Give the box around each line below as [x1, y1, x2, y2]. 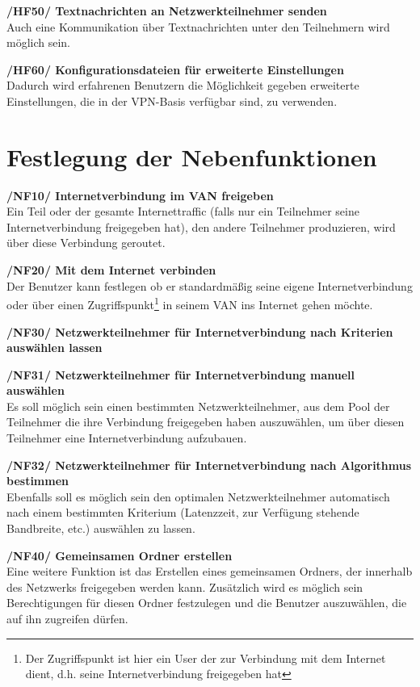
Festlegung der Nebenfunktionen [6, 140, 377, 173]
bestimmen [6, 472, 69, 489]
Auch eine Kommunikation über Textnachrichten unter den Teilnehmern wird [6, 18, 390, 35]
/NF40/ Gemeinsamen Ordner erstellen [6, 547, 233, 563]
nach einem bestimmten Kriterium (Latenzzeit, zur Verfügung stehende [6, 504, 359, 521]
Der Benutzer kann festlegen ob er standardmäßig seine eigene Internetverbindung [6, 277, 413, 294]
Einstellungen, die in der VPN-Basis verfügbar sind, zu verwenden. [6, 92, 338, 109]
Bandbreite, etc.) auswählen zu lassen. [6, 520, 195, 537]
